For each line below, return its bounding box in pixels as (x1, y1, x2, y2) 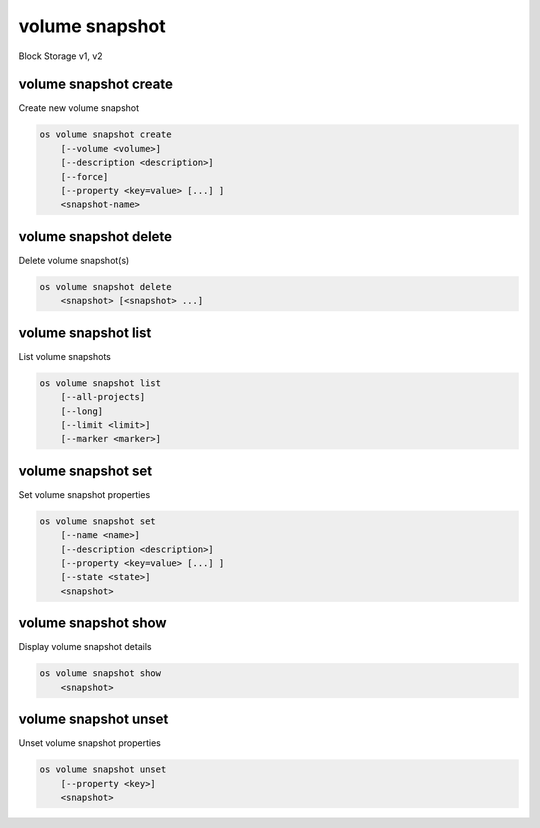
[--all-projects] (60, 391, 146, 403)
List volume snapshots (18, 350, 112, 362)
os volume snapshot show (39, 668, 162, 679)
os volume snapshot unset (39, 764, 167, 775)
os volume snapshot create (39, 129, 172, 140)
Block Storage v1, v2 (18, 50, 104, 62)
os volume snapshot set (39, 515, 157, 527)
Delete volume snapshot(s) (18, 254, 130, 266)
